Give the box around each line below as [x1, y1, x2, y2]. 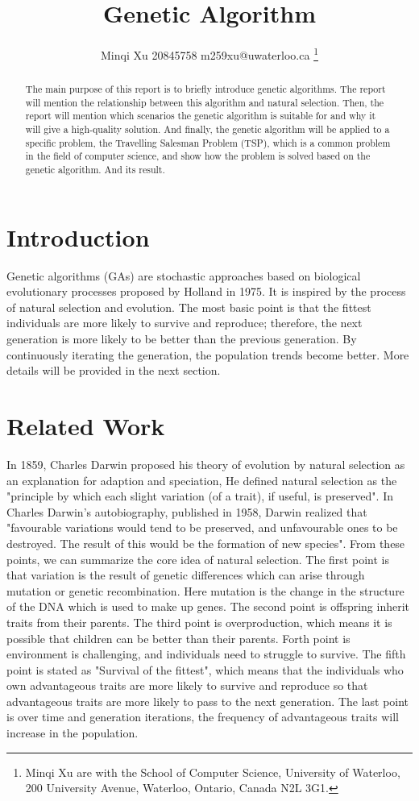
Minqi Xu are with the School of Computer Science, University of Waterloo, [25, 763, 400, 780]
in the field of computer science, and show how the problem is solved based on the [25, 149, 371, 163]
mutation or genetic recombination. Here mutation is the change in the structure [6, 582, 404, 599]
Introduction [6, 220, 150, 253]
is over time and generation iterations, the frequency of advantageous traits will [6, 708, 400, 725]
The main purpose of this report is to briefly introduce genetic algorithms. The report [25, 82, 386, 96]
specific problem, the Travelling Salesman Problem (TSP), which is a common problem [25, 135, 391, 149]
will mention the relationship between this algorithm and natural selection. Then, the [25, 95, 384, 109]
